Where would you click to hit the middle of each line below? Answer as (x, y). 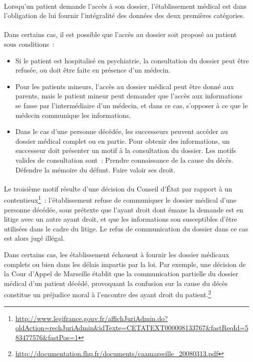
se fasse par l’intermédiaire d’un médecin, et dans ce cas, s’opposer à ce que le (132, 105)
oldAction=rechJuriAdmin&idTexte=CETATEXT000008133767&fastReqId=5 (132, 328)
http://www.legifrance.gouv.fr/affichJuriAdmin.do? (91, 318)
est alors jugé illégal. (35, 238)
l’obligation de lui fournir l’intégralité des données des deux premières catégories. (124, 15)
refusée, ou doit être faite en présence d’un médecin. (93, 70)
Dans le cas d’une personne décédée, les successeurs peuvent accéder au (122, 131)
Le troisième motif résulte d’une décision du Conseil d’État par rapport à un (118, 188)
